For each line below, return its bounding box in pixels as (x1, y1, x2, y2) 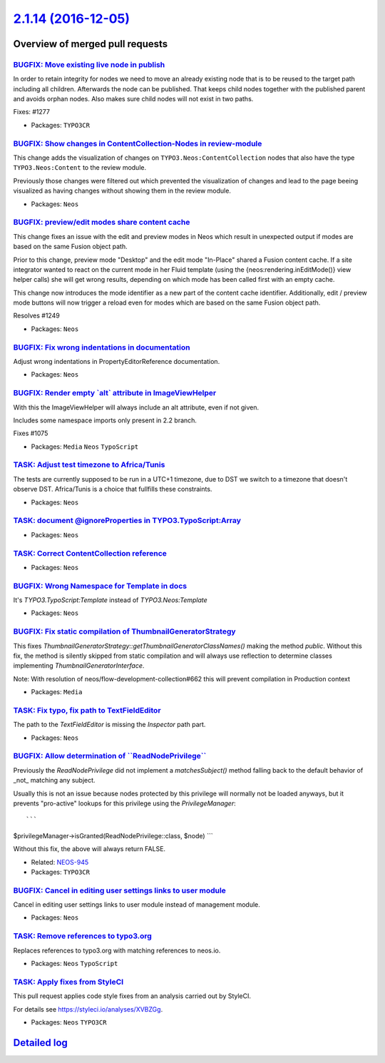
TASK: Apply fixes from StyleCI (13, 977, 124, 987)
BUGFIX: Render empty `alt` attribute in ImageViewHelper (13, 388, 217, 398)
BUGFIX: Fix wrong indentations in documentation (13, 342, 190, 352)
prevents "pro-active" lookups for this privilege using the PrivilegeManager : (13, 799, 236, 808)
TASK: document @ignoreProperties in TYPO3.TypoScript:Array (13, 516, 242, 526)
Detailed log (13, 1037, 68, 1049)
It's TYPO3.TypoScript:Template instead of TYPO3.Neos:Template (13, 596, 208, 604)
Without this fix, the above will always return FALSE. (13, 845, 166, 853)
